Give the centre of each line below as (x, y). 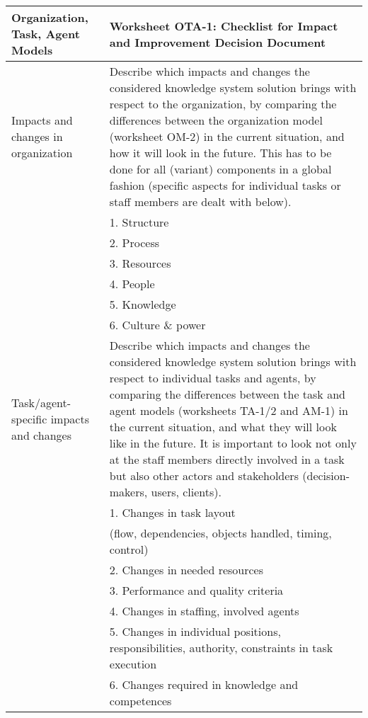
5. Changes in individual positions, (195, 631)
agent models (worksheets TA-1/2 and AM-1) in (229, 410)
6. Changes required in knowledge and (204, 684)
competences (140, 701)
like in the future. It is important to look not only (233, 443)
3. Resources (140, 263)
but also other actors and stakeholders (204, 475)
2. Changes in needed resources (186, 570)
